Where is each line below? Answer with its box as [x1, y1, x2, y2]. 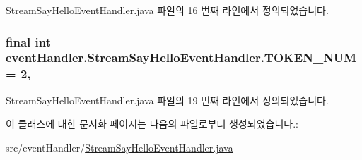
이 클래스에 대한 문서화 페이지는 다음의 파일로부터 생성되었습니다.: [6, 116, 298, 131]
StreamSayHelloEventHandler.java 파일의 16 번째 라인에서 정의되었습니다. [6, 3, 329, 17]
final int [6, 32, 51, 50]
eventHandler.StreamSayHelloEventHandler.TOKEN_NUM [6, 49, 357, 66]
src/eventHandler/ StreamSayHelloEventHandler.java [6, 140, 233, 154]
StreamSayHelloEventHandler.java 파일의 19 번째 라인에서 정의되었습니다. [6, 92, 329, 107]
